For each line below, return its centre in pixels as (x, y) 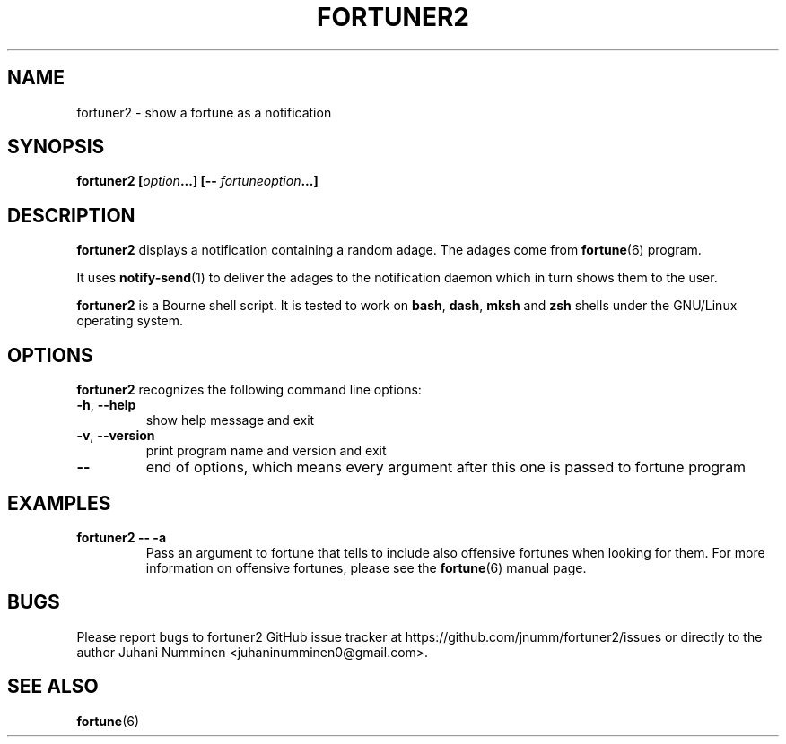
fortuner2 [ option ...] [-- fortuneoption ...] (197, 181)
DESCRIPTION (71, 215)
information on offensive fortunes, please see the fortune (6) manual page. (366, 567)
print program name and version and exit (266, 451)
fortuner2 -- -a (122, 537)
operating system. (130, 321)
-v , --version (116, 436)
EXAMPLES (59, 503)
